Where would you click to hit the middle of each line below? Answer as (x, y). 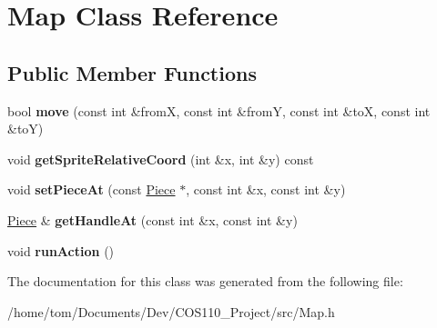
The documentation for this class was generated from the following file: (205, 281)
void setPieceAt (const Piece (91, 189)
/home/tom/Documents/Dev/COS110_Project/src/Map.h (171, 311)
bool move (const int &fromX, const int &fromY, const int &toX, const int (219, 110)
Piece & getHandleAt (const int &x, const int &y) (152, 219)
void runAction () (61, 250)
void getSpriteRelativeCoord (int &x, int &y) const (161, 159)
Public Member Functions (132, 72)
